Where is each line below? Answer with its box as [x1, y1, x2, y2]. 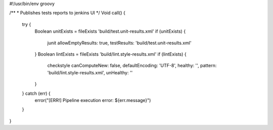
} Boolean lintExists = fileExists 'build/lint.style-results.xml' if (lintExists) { [34, 51, 187, 57]
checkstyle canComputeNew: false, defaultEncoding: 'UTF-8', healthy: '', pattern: [47, 63, 217, 69]
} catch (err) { [22, 90, 51, 96]
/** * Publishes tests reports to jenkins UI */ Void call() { [9, 10, 126, 16]
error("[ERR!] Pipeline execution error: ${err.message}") [34, 97, 151, 103]
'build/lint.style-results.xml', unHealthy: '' [47, 69, 133, 75]
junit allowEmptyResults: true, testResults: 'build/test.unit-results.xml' [47, 40, 192, 46]
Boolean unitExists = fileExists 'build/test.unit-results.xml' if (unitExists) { [34, 28, 186, 35]
